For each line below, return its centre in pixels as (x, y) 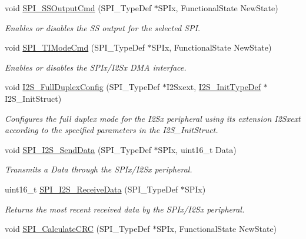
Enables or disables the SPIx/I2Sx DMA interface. (96, 67)
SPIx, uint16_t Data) (197, 149)
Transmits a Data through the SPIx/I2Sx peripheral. (99, 169)
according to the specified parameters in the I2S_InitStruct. (112, 130)
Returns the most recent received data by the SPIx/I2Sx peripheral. (125, 209)
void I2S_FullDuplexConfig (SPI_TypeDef (82, 87)
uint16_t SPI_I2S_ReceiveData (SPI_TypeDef (92, 189)
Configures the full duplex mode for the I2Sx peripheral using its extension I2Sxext (153, 118)
